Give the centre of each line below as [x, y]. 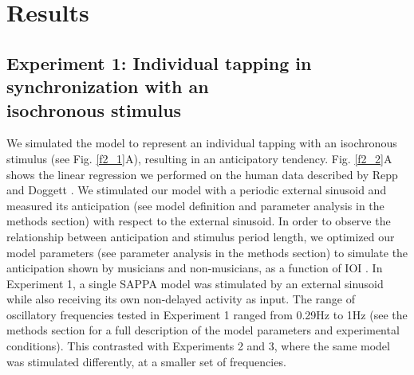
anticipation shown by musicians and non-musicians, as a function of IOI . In [195, 268]
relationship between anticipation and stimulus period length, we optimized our [201, 236]
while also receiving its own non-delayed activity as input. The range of [181, 299]
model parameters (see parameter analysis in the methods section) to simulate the [207, 252]
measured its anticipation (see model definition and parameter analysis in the [195, 205]
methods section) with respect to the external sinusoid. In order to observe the [199, 221]
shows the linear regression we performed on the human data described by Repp [202, 174]
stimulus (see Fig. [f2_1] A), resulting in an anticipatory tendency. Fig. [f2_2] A [199, 158]
